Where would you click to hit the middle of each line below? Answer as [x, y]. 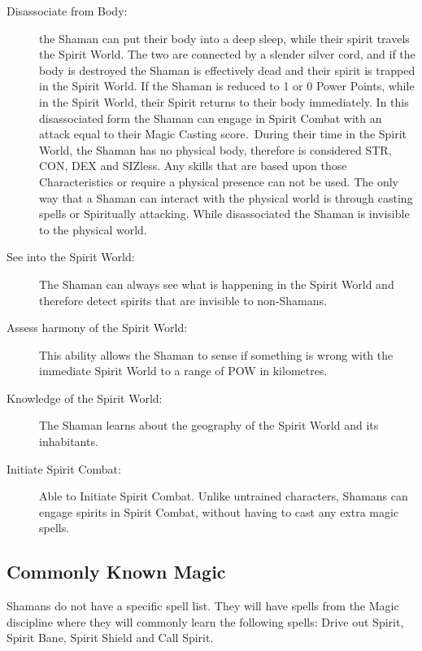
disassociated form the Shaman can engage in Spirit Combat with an [211, 118]
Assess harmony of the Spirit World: [97, 328]
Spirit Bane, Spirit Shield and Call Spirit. [110, 638]
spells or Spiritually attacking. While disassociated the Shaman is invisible [224, 214]
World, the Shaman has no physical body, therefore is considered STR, [215, 149]
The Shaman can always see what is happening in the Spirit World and [217, 284]
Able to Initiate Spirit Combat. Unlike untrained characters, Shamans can [224, 496]
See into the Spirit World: [71, 257]
